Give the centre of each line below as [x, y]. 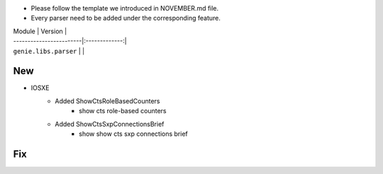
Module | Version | [40, 31]
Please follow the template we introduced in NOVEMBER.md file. [125, 8]
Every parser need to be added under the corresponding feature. [126, 18]
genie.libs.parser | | [49, 51]
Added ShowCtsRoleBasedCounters [107, 101]
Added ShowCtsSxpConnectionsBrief [110, 124]
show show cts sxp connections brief [133, 134]
